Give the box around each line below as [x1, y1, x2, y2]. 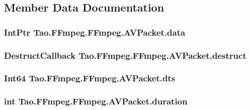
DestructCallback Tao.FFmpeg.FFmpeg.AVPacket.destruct [4, 49, 246, 61]
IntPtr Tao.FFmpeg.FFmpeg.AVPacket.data [4, 26, 186, 38]
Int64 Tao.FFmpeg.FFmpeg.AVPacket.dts [4, 72, 176, 84]
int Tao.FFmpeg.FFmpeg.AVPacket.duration [4, 95, 188, 107]
